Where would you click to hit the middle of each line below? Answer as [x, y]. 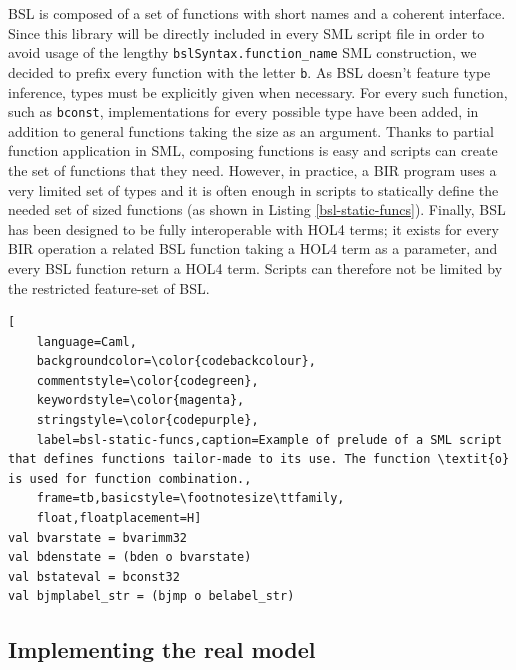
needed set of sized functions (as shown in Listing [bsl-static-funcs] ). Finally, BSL [257, 209]
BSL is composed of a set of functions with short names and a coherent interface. [257, 13]
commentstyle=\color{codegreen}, [147, 380]
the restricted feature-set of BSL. [109, 287]
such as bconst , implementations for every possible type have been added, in [243, 111]
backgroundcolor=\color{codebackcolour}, [176, 361]
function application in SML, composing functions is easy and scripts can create [253, 150]
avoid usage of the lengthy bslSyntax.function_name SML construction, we [242, 52]
